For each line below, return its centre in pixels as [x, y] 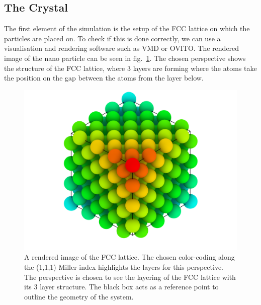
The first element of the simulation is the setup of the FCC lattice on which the [127, 28]
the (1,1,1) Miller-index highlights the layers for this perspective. [124, 266]
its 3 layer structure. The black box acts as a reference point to [121, 287]
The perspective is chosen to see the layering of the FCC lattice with [130, 277]
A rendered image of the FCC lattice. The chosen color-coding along [129, 257]
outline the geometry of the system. [79, 296]
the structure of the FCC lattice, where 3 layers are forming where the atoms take [130, 68]
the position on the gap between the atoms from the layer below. [104, 78]
